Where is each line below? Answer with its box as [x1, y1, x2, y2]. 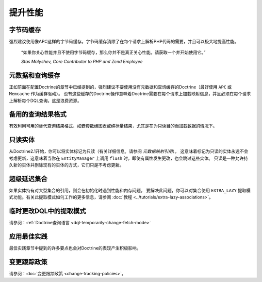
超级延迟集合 [9, 175, 48, 183]
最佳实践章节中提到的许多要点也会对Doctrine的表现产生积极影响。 [9, 245, 141, 251]
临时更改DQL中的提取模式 [9, 207, 86, 216]
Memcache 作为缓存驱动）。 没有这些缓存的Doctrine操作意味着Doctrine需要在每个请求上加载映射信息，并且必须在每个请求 [9, 91, 251, 97]
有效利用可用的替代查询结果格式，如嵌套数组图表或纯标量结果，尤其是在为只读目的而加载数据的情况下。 [9, 123, 217, 129]
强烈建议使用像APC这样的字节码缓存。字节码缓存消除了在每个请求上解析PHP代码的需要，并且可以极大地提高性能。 [9, 39, 239, 45]
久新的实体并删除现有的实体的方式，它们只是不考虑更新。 [9, 162, 124, 168]
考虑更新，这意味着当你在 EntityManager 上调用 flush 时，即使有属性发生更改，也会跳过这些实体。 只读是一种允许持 [9, 155, 248, 161]
